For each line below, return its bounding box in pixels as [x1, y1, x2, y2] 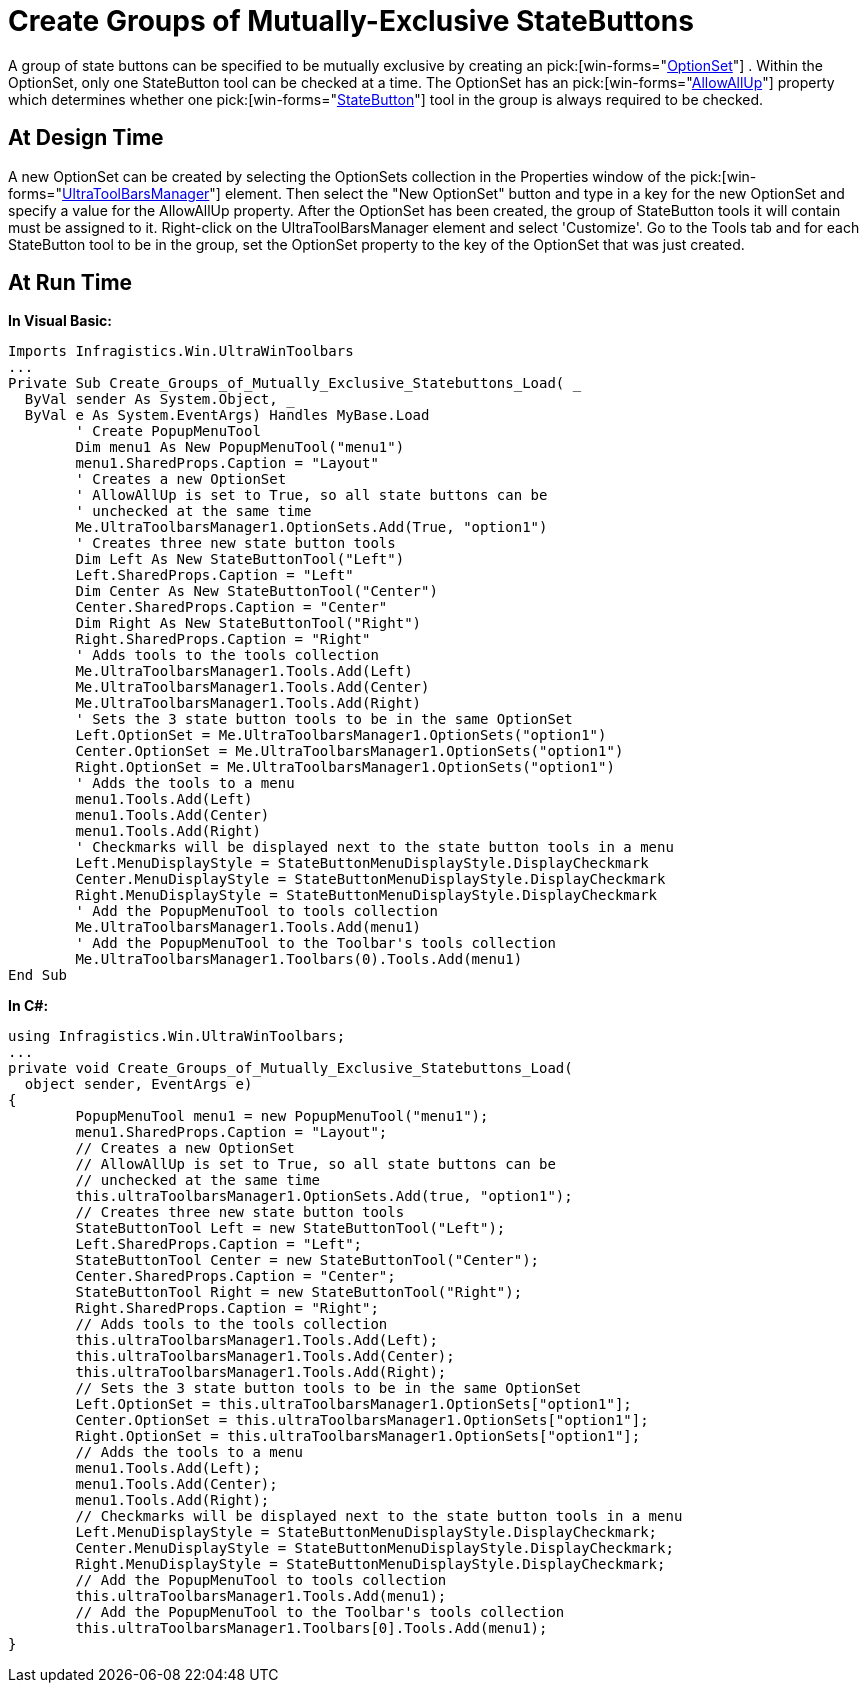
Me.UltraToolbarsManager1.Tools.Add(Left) [75, 663, 413, 680]
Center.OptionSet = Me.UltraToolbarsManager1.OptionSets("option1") [75, 743, 624, 760]
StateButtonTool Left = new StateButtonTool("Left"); [75, 1220, 506, 1237]
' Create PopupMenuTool [75, 423, 261, 440]
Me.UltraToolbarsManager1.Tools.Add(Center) [75, 679, 430, 696]
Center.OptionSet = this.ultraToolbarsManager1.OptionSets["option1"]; [75, 1412, 649, 1429]
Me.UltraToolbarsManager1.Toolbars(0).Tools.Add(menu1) [75, 951, 523, 968]
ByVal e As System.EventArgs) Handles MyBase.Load [24, 407, 430, 424]
